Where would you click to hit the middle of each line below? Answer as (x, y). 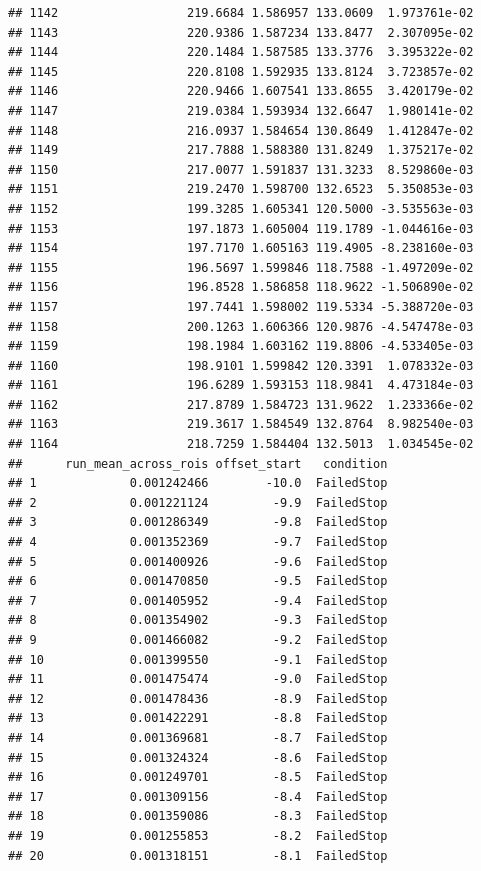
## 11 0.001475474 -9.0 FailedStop (198, 679)
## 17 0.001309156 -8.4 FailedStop (198, 796)
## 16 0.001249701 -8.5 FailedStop (198, 777)
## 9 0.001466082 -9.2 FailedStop (198, 640)
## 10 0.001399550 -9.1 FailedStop (198, 659)
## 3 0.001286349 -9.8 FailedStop (198, 522)
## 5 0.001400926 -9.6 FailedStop (198, 561)
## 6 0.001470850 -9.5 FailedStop (198, 581)
